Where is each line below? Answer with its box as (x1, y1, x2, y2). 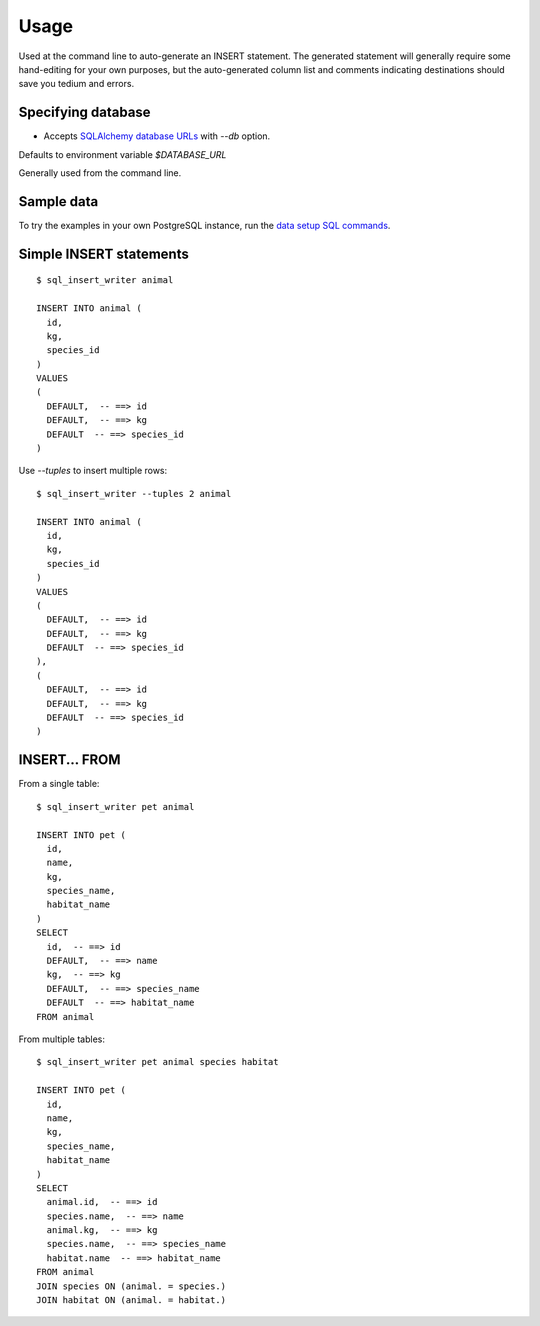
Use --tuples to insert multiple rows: (18, 465, 168, 477)
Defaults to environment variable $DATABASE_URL (18, 148, 227, 160)
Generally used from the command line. (18, 167, 182, 179)
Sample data (18, 193, 99, 210)
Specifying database (18, 104, 151, 121)
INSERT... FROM (18, 751, 121, 769)
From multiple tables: (18, 1033, 105, 1045)
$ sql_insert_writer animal (36, 275, 174, 286)
